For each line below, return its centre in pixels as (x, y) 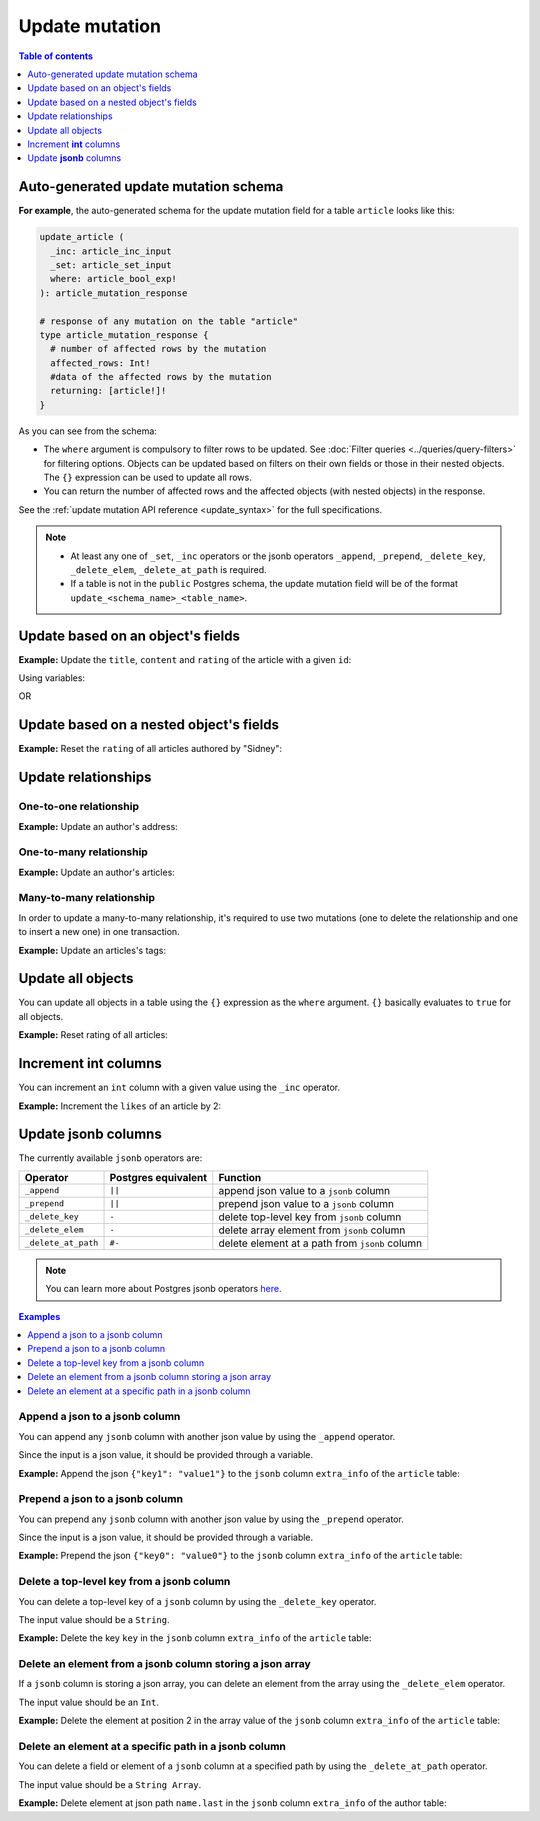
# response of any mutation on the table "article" (169, 321)
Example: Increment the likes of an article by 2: (120, 1106)
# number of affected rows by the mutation (158, 349)
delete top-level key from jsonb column (310, 1217)
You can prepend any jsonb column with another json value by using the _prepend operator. (211, 1519)
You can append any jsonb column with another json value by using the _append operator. (207, 1436)
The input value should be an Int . (89, 1702)
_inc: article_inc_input (111, 251)
